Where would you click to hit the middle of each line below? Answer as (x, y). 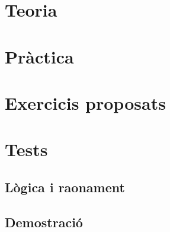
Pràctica (39, 56)
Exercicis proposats (85, 102)
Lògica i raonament (65, 187)
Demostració (44, 222)
